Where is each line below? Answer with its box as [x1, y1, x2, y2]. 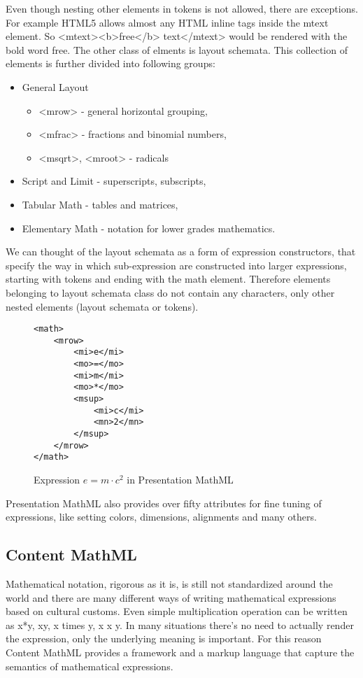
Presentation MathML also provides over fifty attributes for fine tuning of [6, 495, 322, 510]
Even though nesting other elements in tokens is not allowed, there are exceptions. [6, 1, 358, 15]
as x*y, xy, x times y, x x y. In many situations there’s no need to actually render [6, 617, 354, 632]
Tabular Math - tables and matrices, [22, 197, 178, 211]
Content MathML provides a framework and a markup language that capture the [6, 644, 355, 659]
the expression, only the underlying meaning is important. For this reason [6, 631, 322, 646]
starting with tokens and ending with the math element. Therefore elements [6, 271, 331, 286]
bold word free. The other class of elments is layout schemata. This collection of [6, 42, 348, 57]
